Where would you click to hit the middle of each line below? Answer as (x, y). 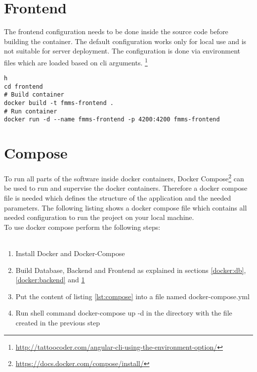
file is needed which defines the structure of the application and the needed (118, 198)
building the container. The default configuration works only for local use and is (125, 41)
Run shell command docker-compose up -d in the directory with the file (124, 313)
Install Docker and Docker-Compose (70, 253)
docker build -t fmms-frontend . (59, 103)
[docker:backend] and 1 (50, 280)
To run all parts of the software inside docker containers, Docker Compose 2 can (124, 178)
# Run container (31, 111)
